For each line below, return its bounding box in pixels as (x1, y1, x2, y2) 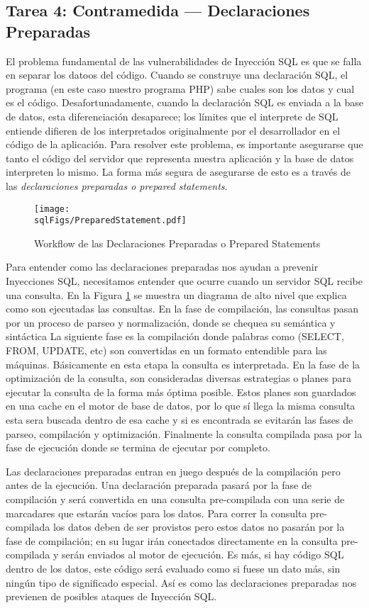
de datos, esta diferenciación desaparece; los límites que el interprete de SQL (6, 108, 338, 123)
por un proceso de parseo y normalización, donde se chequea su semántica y (6, 315, 336, 330)
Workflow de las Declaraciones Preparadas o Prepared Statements (34, 235, 321, 250)
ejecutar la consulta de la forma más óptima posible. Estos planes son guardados (6, 384, 356, 399)
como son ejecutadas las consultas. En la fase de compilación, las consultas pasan (6, 301, 359, 316)
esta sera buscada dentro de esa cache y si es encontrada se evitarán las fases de (6, 412, 353, 427)
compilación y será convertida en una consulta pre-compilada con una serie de (6, 491, 345, 506)
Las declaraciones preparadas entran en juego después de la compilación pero (6, 463, 341, 478)
